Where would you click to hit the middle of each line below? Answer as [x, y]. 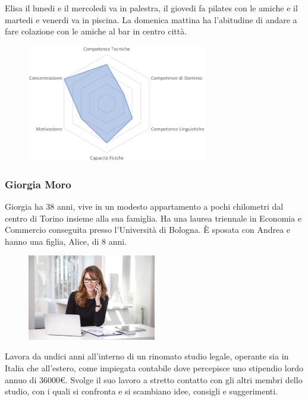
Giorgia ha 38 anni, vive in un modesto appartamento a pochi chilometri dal [144, 206]
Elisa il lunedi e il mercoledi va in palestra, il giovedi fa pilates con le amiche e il [151, 8]
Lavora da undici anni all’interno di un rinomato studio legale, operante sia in [147, 356]
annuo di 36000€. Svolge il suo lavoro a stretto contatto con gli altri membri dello [154, 379]
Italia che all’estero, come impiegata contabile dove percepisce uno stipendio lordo [154, 367]
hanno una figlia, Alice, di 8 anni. [66, 241]
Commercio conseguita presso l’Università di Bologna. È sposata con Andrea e [148, 230]
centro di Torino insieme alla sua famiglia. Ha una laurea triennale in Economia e [153, 218]
